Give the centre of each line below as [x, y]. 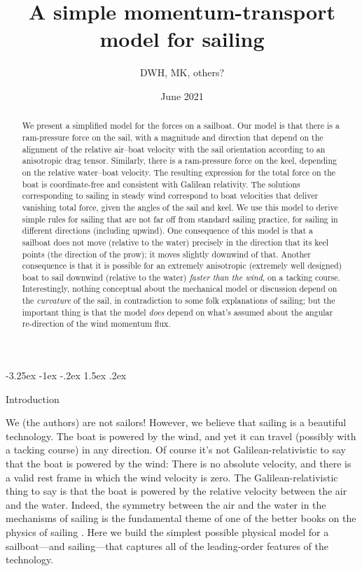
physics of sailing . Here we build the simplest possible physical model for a [167, 532]
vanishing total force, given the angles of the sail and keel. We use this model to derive [180, 207]
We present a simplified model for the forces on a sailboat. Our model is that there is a [181, 126]
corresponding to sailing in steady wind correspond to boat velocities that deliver [170, 196]
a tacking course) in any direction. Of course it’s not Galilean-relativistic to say [176, 450]
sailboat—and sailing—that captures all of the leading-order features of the [167, 545]
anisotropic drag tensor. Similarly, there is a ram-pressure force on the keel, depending [179, 161]
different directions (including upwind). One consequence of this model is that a [167, 231]
